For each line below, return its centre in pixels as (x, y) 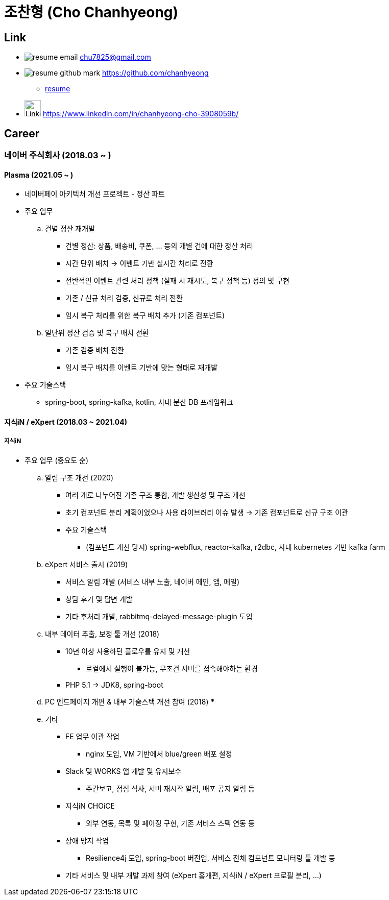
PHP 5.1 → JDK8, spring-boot (114, 685)
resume (58, 89)
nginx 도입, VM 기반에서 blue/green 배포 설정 (159, 753)
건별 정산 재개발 (70, 229)
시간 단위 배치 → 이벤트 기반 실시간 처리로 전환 (139, 263)
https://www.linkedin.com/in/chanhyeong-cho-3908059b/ (141, 114)
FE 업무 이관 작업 (92, 736)
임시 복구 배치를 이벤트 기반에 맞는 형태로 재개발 (142, 368)
